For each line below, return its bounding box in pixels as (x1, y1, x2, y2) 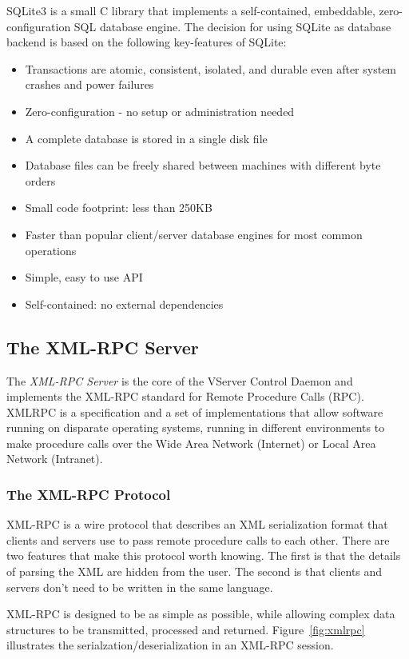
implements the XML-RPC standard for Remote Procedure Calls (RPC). (6, 388, 364, 405)
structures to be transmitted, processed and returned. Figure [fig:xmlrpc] (6, 621, 365, 637)
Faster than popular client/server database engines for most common (25, 226, 363, 242)
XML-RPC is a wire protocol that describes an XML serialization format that (6, 516, 388, 533)
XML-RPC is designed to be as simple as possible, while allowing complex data (6, 605, 395, 622)
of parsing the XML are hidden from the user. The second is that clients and (6, 563, 383, 580)
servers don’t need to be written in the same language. (6, 578, 273, 595)
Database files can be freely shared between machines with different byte (25, 157, 381, 174)
